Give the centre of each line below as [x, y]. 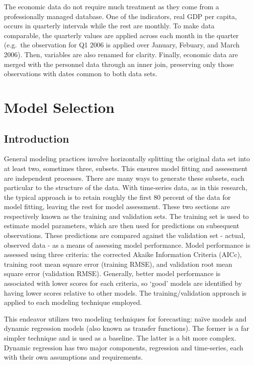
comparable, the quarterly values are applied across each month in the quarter [121, 35]
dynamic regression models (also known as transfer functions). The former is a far [127, 328]
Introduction [37, 138]
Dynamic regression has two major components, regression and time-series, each [124, 347]
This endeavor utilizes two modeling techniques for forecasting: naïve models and [125, 318]
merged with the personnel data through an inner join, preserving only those [119, 64]
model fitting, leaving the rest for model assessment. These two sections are [117, 206]
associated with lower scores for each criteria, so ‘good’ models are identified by [123, 283]
